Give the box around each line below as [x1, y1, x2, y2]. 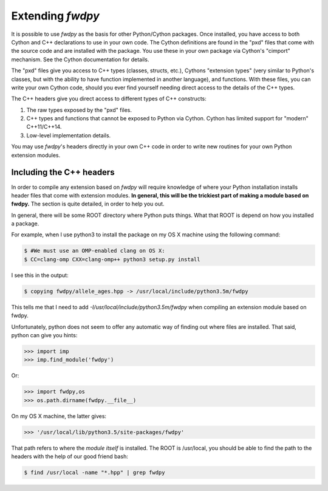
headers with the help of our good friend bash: [11, 453, 129, 460]
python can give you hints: [11, 331, 78, 338]
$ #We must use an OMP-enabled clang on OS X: [24, 247, 165, 255]
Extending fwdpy [11, 9, 100, 22]
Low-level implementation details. [26, 131, 111, 139]
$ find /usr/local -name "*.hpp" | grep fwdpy [24, 469, 165, 476]
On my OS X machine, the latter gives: [11, 412, 106, 419]
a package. [11, 220, 39, 227]
